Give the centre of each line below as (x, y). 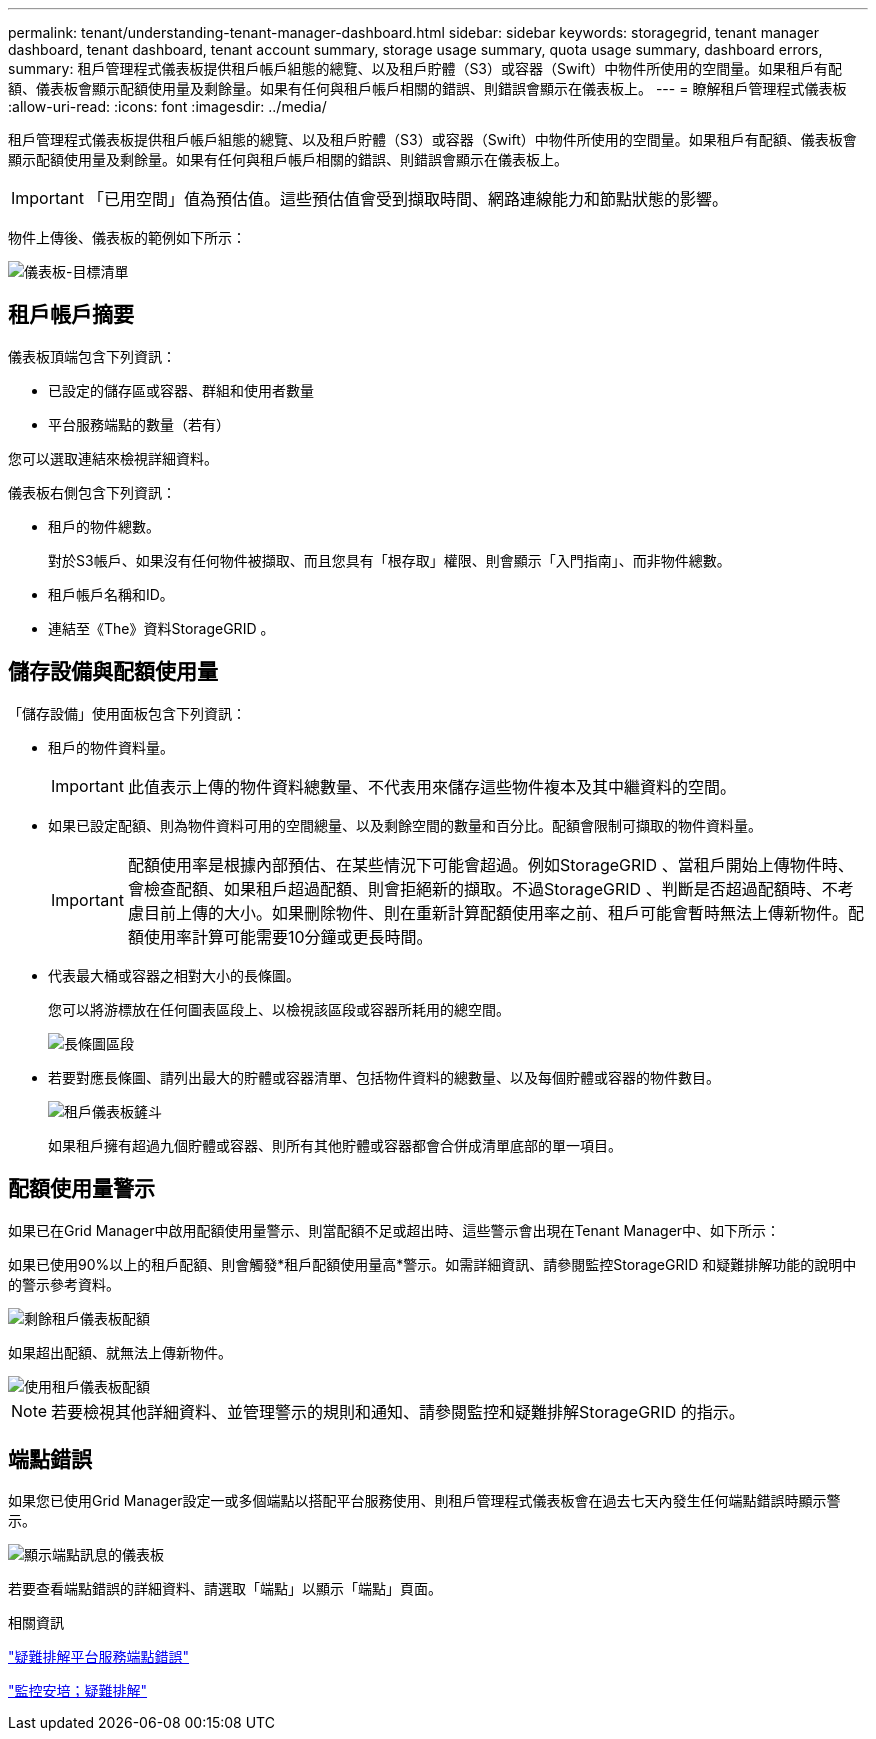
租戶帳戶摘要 (71, 315)
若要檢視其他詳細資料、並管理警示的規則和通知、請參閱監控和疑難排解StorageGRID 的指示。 (398, 1411)
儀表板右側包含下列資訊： (92, 492)
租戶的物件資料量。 (111, 747)
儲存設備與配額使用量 (113, 672)
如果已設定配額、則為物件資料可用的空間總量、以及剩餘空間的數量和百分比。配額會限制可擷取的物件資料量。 (405, 825)
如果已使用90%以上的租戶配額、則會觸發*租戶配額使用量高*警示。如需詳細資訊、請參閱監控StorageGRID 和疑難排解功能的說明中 (432, 1264)
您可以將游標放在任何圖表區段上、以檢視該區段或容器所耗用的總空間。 (279, 1009)
